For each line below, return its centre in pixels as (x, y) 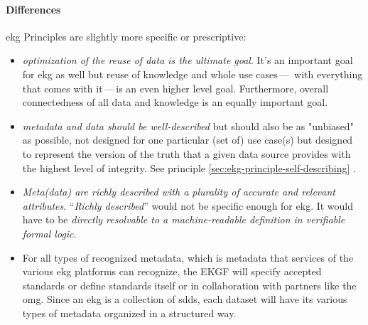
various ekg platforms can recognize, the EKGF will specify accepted (172, 271)
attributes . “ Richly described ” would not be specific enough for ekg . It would (188, 205)
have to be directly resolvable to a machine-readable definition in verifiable (184, 219)
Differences (33, 9)
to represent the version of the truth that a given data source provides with (186, 153)
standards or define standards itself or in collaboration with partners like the (189, 285)
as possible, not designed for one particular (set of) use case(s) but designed (188, 140)
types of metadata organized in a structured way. (129, 313)
